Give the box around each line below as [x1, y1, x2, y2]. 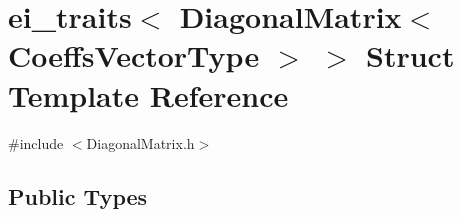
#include [8, 132, 64, 153]
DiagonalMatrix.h [86, 132, 195, 153]
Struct [366, 35, 455, 76]
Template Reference [8, 74, 289, 115]
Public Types [8, 181, 148, 212]
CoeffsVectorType [8, 35, 260, 76]
